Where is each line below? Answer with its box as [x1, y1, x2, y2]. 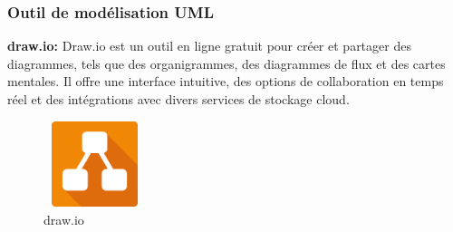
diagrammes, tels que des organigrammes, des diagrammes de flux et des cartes [7, 53, 446, 72]
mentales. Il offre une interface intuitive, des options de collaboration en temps [7, 72, 444, 91]
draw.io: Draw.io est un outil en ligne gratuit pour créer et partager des [7, 36, 411, 55]
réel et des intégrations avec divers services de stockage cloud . [7, 90, 350, 108]
